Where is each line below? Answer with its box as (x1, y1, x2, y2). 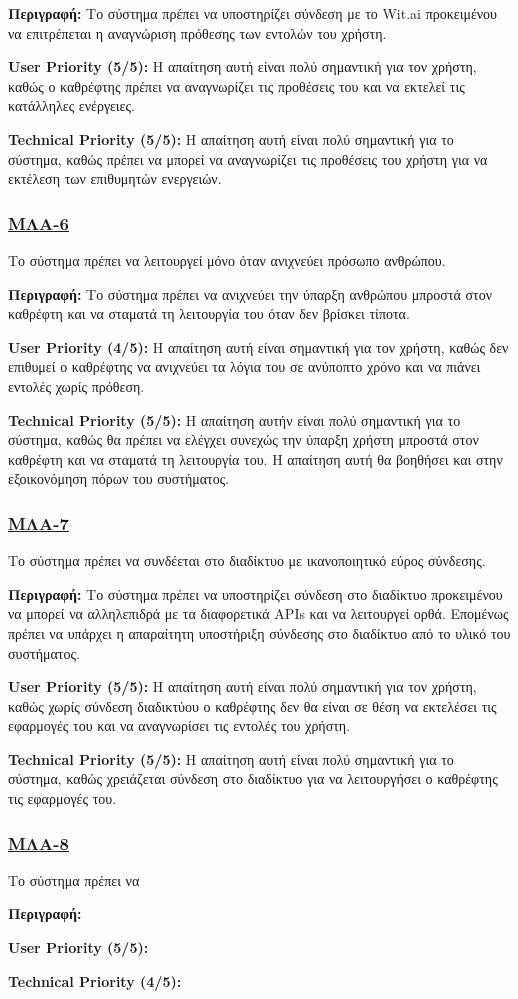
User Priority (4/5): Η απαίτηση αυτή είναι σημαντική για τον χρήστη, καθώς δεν (8, 336, 509, 357)
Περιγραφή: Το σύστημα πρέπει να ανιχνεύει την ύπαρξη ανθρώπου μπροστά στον (8, 283, 493, 304)
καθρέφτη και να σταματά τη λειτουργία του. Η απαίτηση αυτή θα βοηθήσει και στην (8, 448, 503, 469)
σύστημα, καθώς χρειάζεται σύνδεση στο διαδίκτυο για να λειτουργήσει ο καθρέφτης (8, 768, 498, 789)
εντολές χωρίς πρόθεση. (8, 375, 145, 396)
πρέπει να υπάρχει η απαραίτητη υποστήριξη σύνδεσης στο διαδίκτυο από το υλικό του (8, 622, 511, 643)
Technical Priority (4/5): (8, 970, 182, 991)
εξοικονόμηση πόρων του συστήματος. (8, 468, 230, 489)
